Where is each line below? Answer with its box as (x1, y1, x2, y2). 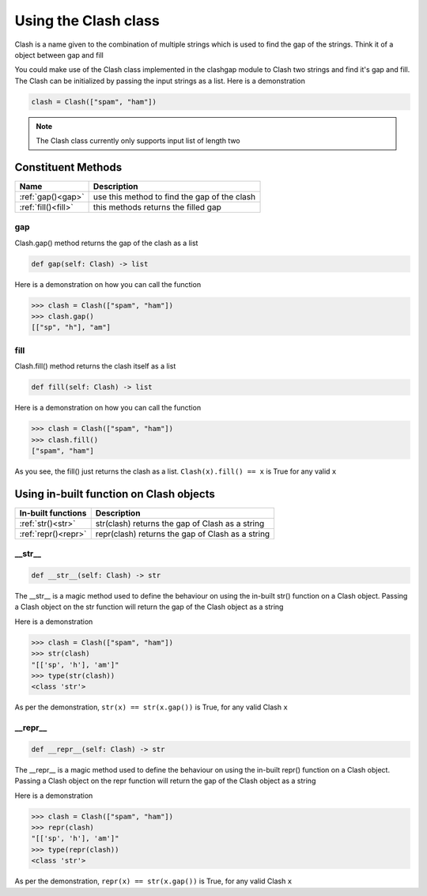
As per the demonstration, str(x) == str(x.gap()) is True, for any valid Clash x (14, 702, 288, 712)
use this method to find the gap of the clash (93, 191, 256, 202)
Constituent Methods (14, 161, 123, 174)
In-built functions (19, 507, 87, 518)
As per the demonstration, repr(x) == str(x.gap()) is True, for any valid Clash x (14, 876, 293, 886)
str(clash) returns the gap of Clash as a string (95, 518, 265, 529)
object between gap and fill (14, 50, 104, 59)
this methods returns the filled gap (93, 202, 221, 213)
